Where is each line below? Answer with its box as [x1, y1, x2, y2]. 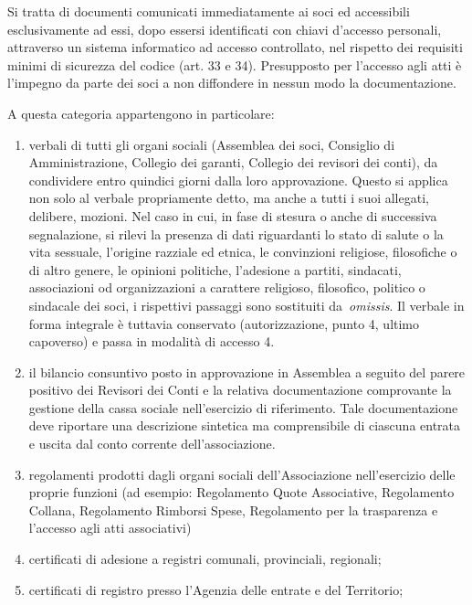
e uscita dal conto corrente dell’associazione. [28, 434, 276, 453]
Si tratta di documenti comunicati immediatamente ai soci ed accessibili [7, 2, 410, 20]
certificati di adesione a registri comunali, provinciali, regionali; [28, 549, 382, 568]
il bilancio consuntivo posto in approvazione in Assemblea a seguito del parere [28, 362, 466, 381]
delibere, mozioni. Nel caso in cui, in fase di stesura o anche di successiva [28, 206, 437, 225]
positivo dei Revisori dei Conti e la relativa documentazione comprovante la [28, 380, 452, 399]
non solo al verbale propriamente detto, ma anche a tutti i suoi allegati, [28, 188, 429, 207]
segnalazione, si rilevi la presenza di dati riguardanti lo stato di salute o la [28, 224, 444, 243]
